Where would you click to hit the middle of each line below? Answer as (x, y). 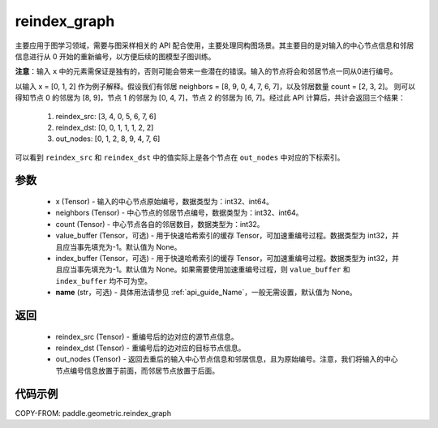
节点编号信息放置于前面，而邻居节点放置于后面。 (137, 370)
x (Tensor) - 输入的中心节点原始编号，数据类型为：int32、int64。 (164, 202)
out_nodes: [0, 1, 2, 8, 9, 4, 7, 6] (108, 139)
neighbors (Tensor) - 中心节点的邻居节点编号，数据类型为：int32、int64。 (179, 213)
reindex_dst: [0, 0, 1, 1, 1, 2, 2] (105, 127)
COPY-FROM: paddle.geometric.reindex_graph (93, 413)
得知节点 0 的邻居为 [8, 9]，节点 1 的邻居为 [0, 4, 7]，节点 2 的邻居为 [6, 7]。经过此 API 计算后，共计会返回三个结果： (210, 98)
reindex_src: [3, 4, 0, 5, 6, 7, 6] (106, 116)
